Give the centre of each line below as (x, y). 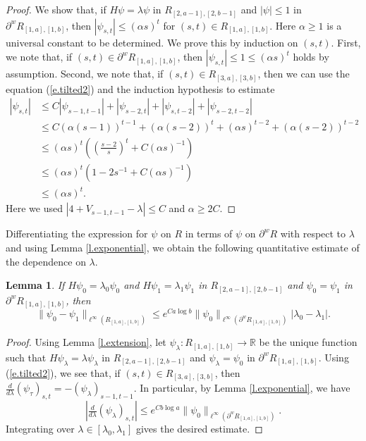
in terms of (209, 234)
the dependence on (46, 261)
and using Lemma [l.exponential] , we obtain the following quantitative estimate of (183, 247)
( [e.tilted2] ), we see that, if (63, 372)
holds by (311, 57)
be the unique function (308, 342)
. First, (346, 42)
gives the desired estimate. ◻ (199, 429)
